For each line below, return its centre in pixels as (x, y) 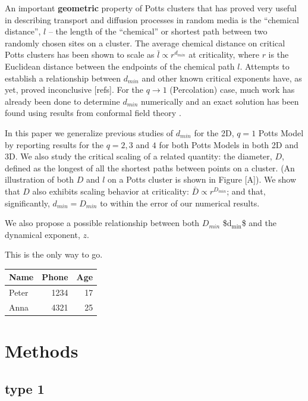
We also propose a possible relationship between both (102, 223)
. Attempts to (265, 66)
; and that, (246, 191)
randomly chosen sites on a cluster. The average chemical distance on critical (145, 43)
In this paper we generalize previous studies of (89, 132)
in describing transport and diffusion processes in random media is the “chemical (152, 19)
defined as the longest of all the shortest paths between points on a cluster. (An (150, 167)
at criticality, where (224, 54)
